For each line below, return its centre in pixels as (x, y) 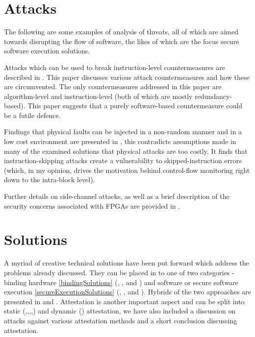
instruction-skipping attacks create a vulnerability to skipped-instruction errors (123, 160)
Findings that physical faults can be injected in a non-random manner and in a (123, 132)
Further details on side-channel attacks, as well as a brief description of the (117, 196)
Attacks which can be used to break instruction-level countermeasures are (115, 67)
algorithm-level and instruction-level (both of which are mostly (98, 96)
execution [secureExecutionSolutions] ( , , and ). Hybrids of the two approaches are (127, 292)
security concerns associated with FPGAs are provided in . (92, 205)
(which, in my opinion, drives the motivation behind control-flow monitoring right (127, 170)
